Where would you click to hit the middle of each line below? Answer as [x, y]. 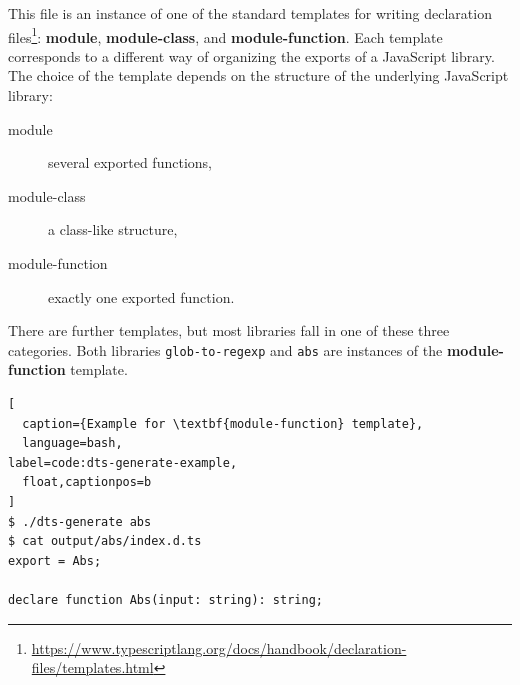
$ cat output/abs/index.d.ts [105, 541]
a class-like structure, [113, 229]
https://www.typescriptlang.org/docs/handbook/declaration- [219, 647]
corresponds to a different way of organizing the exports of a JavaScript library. [251, 55]
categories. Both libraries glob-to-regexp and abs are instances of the [225, 349]
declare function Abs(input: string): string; [165, 599]
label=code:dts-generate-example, [123, 462]
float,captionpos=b [87, 482]
